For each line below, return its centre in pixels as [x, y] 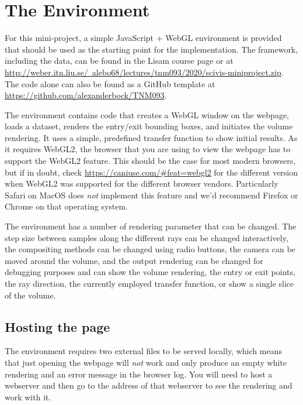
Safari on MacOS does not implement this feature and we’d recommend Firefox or [151, 195]
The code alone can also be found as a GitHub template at [110, 83]
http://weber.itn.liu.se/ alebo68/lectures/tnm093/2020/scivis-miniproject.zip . [144, 72]
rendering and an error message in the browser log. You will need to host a [139, 374]
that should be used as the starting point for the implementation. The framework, [151, 49]
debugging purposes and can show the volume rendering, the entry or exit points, [150, 272]
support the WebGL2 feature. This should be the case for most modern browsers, [150, 161]
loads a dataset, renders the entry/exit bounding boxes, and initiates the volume [149, 126]
